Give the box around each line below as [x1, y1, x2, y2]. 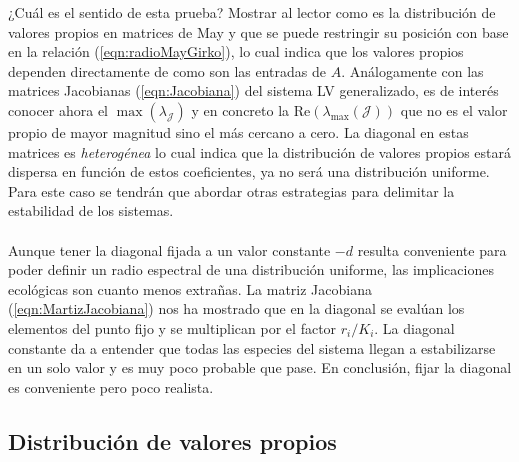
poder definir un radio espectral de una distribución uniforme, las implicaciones [8, 259, 494, 280]
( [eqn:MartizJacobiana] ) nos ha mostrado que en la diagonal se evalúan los [8, 298, 465, 319]
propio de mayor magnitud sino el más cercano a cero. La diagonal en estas [8, 121, 469, 142]
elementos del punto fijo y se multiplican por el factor [8, 317, 337, 338]
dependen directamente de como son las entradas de [8, 60, 326, 81]
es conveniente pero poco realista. [8, 376, 214, 397]
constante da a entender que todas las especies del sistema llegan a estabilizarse [8, 337, 496, 358]
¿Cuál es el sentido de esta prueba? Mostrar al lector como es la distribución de [8, 2, 496, 22]
